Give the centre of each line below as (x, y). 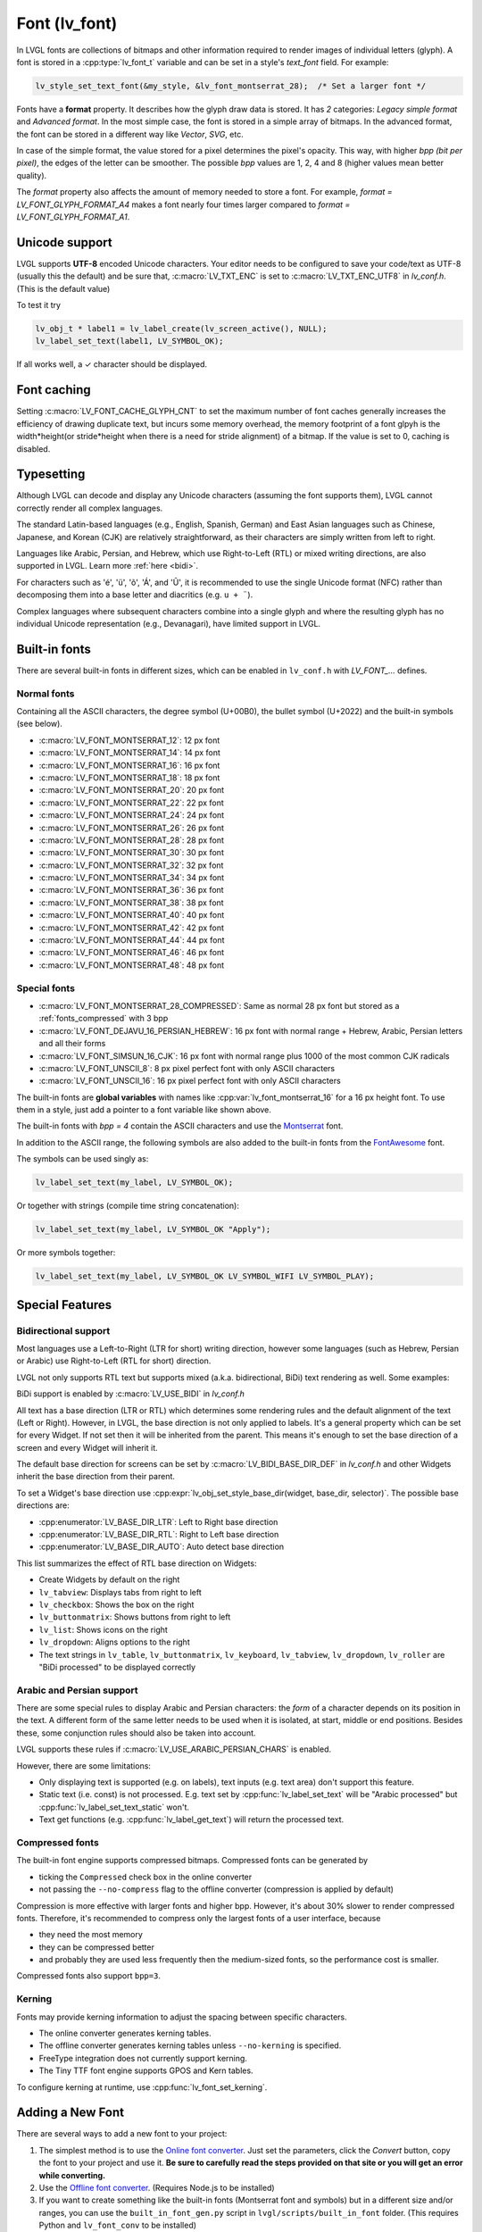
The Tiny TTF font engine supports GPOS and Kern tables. (146, 2070)
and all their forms (72, 1044)
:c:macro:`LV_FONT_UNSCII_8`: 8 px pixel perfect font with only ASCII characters (187, 1068)
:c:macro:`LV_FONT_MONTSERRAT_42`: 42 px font (132, 928)
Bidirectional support (63, 1330)
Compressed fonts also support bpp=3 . (88, 1976)
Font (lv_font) (67, 23)
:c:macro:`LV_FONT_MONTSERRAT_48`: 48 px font (132, 965)
